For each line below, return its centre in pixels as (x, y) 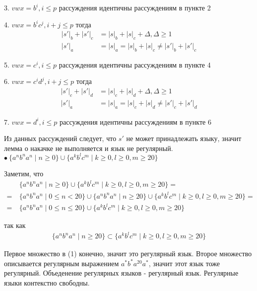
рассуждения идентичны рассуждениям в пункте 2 (135, 7)
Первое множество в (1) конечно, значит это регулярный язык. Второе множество (128, 254)
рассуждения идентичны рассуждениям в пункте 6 (135, 121)
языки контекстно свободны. (47, 283)
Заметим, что (24, 173)
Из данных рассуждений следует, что (60, 138)
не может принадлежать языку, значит (184, 138)
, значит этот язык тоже (184, 263)
